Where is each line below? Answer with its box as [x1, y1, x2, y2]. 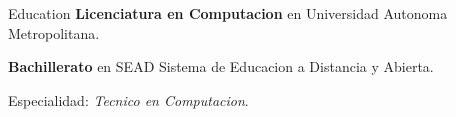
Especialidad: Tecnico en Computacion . [8, 89, 249, 110]
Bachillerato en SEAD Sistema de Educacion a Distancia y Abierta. [8, 56, 434, 77]
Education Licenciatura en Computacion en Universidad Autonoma [8, 3, 448, 23]
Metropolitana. [8, 22, 100, 43]
